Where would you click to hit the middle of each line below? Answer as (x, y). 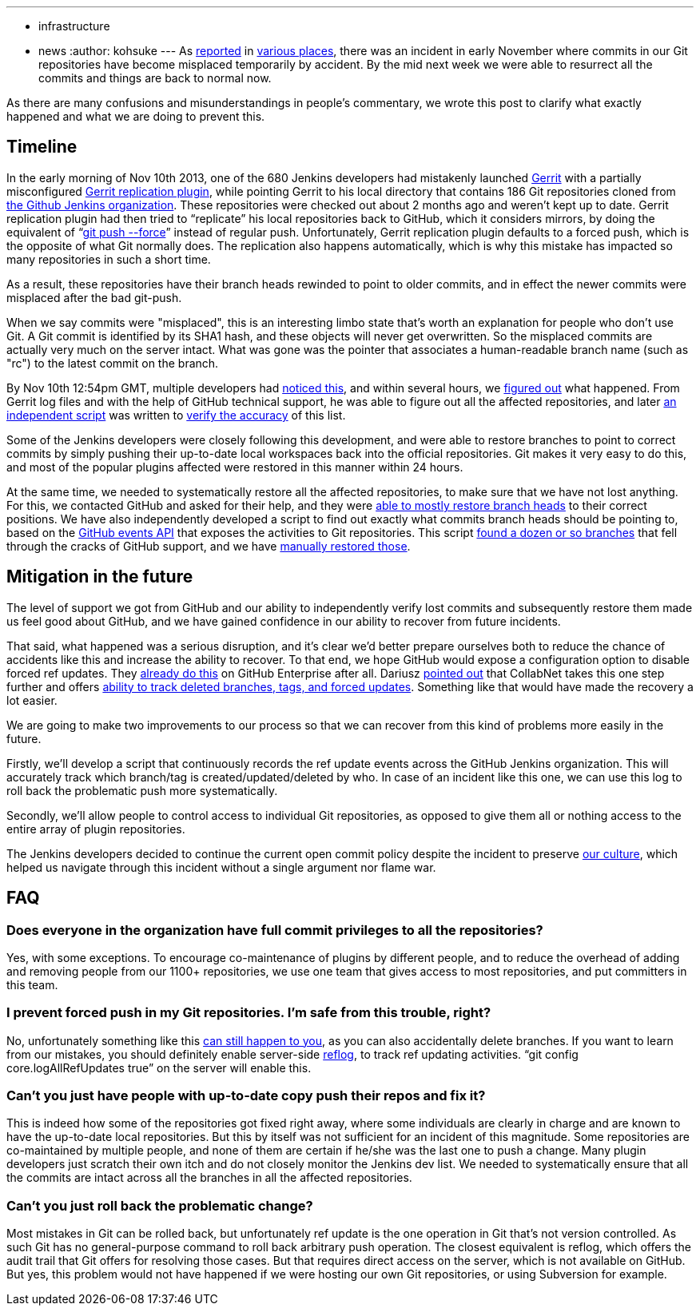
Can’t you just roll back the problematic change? (160, 1205)
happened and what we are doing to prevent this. (136, 116)
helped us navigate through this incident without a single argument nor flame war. (221, 867)
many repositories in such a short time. (109, 259)
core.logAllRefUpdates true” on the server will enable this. (159, 1067)
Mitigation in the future (100, 577)
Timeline (42, 147)
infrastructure (74, 26)
